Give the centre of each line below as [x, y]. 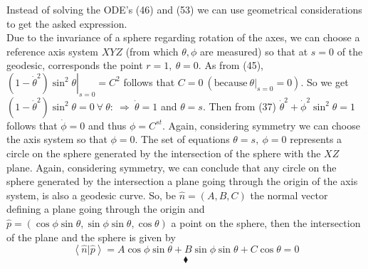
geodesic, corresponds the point [75, 65]
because [231, 83]
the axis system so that [57, 139]
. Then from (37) [240, 106]
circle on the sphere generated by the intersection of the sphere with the [164, 153]
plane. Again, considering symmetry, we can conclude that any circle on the [172, 167]
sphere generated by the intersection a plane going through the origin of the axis [182, 181]
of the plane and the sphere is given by [91, 237]
